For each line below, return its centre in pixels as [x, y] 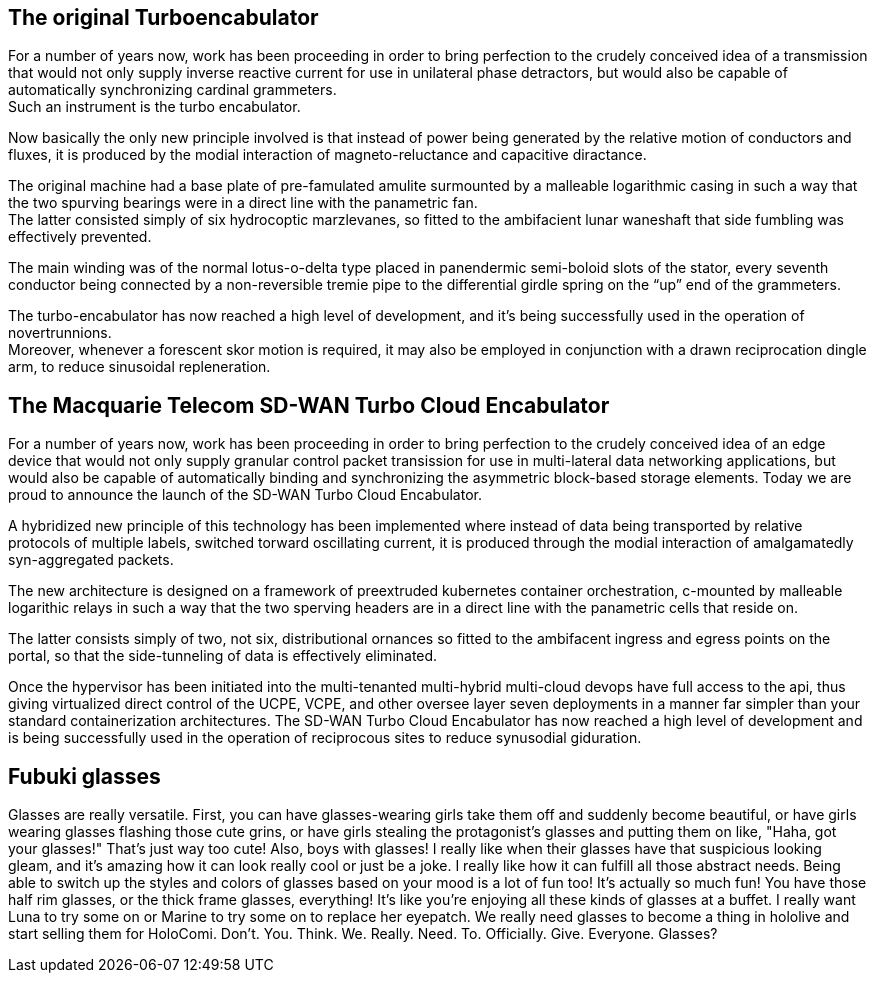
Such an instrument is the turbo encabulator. [154, 107]
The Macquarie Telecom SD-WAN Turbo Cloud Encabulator [309, 405]
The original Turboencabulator [163, 17]
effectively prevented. [80, 237]
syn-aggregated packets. [91, 560]
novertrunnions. [60, 333]
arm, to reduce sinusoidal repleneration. [139, 367]
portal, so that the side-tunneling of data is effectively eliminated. [223, 656]
